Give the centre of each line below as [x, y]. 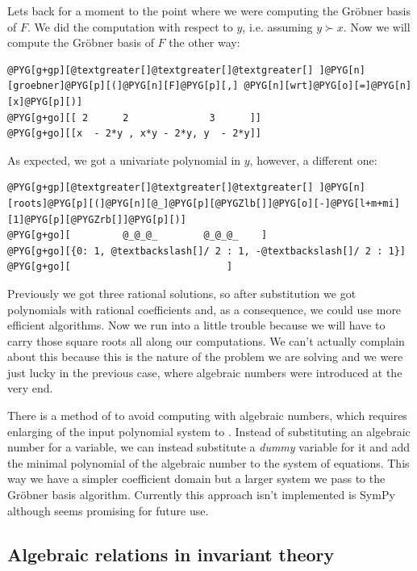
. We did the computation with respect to [130, 26]
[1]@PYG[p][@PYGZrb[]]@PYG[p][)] [97, 219]
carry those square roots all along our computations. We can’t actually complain [206, 340]
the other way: [204, 42]
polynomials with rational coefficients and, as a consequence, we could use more [204, 309]
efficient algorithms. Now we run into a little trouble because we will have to [196, 325]
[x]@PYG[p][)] [45, 101]
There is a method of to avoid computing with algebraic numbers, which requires [207, 416]
